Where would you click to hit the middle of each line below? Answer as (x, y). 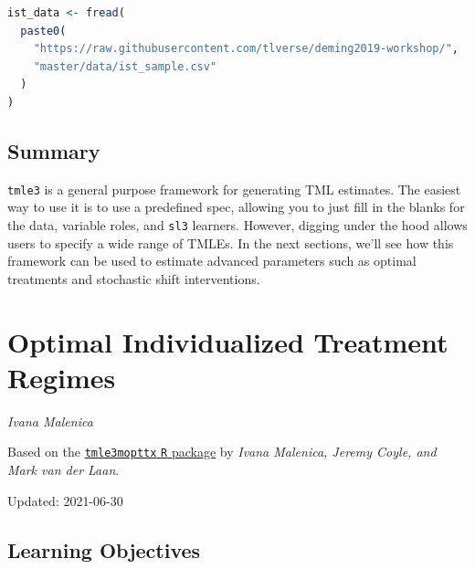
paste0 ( (43, 31)
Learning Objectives (104, 549)
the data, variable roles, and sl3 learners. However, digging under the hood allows (237, 225)
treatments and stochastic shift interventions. (134, 278)
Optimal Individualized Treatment (228, 341)
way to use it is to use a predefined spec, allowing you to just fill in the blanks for (236, 207)
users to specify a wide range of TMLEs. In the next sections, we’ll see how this (231, 242)
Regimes (62, 377)
